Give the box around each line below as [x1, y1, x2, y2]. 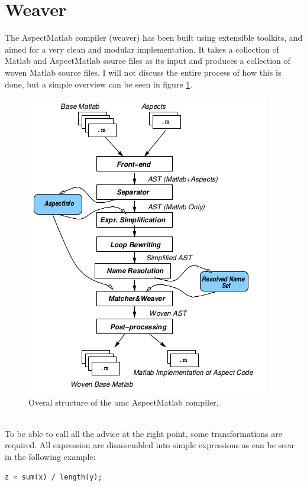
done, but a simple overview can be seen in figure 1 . [5, 77, 193, 90]
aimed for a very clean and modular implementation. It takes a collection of [5, 43, 279, 55]
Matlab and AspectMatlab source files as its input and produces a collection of [5, 54, 290, 67]
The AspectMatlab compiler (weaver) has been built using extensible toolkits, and [5, 31, 303, 44]
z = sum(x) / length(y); [5, 472, 102, 481]
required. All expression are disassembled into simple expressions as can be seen [5, 439, 294, 451]
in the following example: [5, 451, 96, 463]
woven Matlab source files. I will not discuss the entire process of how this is [5, 66, 282, 78]
